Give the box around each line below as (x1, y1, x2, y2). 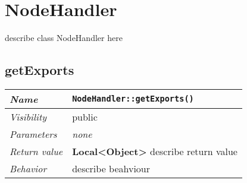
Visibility (10, 109, 47, 124)
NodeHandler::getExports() (72, 94, 194, 104)
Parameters (10, 127, 57, 141)
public (72, 109, 98, 124)
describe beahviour (72, 161, 151, 175)
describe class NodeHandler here (5, 31, 123, 44)
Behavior (10, 161, 47, 175)
